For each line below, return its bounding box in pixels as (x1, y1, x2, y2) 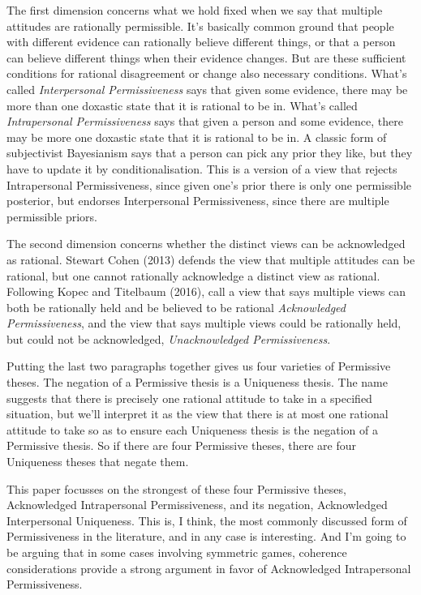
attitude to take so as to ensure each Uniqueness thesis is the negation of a (6, 421, 378, 438)
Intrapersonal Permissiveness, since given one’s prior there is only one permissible (6, 176, 411, 193)
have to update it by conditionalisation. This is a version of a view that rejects (6, 160, 397, 177)
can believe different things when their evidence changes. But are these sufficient (6, 49, 406, 66)
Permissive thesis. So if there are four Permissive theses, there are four (6, 437, 356, 454)
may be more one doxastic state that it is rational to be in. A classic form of (6, 128, 387, 145)
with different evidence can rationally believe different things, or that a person (6, 33, 396, 50)
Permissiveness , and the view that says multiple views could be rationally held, (6, 315, 402, 332)
